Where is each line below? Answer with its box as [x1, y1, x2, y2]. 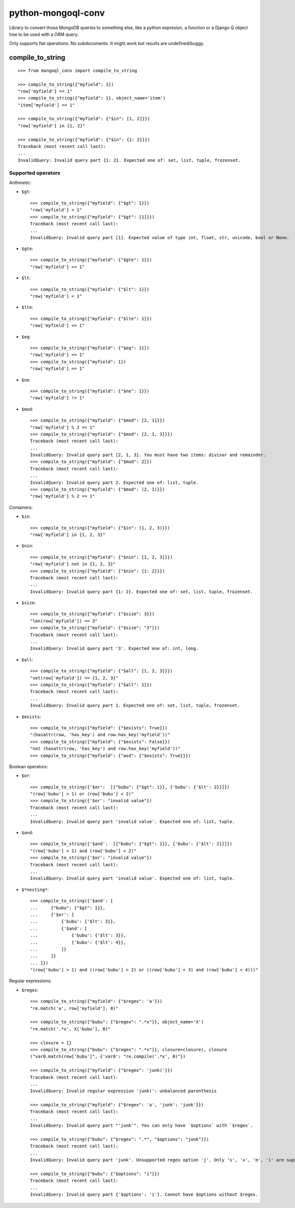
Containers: [9, 504, 33, 510]
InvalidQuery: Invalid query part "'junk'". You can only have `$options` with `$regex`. [30, 1123, 253, 1129]
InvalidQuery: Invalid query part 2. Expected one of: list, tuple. [30, 480, 199, 485]
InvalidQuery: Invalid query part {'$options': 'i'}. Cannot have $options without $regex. [30, 1192, 258, 1198]
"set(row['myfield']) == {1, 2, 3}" [30, 675, 118, 680]
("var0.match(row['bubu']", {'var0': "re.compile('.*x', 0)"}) [30, 1054, 186, 1060]
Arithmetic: [9, 179, 31, 185]
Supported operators [9, 169, 61, 176]
